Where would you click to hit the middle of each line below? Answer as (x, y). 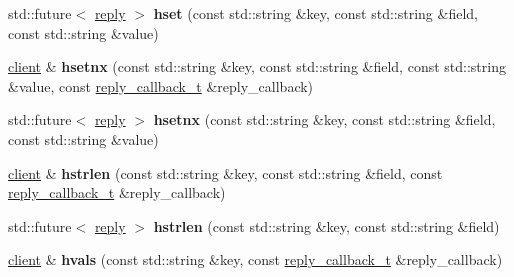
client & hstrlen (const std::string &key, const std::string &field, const (225, 172)
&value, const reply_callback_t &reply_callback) (161, 85)
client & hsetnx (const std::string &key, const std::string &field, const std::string (257, 66)
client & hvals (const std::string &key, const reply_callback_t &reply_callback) (255, 259)
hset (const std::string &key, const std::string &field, (315, 13)
